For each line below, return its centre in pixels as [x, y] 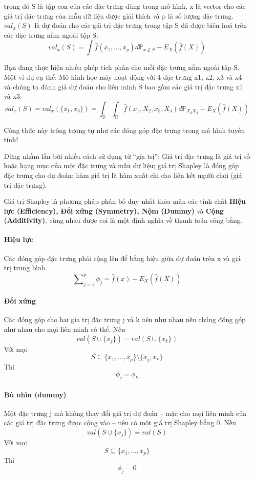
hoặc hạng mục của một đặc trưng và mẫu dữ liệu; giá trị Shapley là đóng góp [122, 165]
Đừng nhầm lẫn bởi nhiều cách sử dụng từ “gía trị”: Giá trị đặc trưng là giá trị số [127, 156]
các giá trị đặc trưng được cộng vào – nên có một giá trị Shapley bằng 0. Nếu [120, 423]
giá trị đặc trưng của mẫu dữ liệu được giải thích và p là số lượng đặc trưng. [119, 15]
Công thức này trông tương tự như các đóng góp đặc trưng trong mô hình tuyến [125, 130]
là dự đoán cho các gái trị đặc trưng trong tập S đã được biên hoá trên [141, 25]
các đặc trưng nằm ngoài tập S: [51, 34]
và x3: [13, 96]
